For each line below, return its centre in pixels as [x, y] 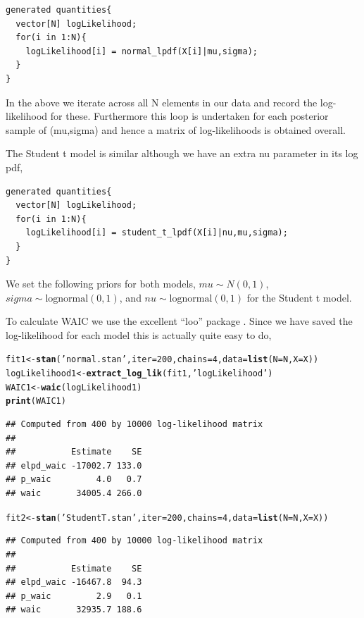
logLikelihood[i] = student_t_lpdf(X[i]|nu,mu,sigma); [157, 233]
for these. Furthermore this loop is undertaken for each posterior [189, 116]
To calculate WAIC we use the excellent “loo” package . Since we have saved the [179, 321]
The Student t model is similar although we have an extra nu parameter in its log [182, 153]
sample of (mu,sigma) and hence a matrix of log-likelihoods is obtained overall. [176, 129]
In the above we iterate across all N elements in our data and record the [162, 102]
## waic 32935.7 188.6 [74, 610]
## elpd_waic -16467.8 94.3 [74, 582]
